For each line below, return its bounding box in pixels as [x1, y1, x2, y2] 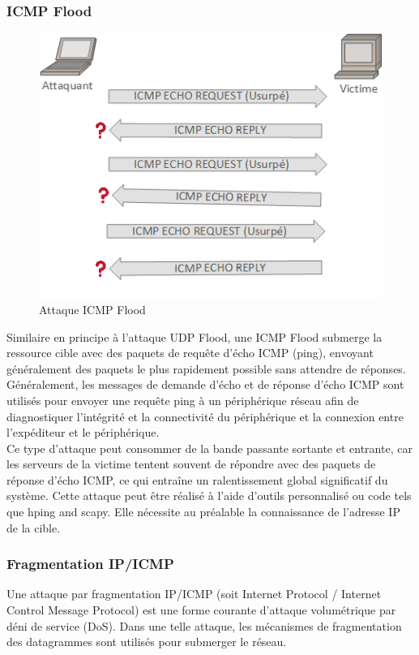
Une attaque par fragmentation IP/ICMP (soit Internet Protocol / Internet [6, 585, 382, 602]
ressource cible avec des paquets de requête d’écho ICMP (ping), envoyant [6, 344, 374, 361]
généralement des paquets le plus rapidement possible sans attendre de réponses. [6, 360, 406, 377]
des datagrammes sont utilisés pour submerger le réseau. [6, 633, 287, 650]
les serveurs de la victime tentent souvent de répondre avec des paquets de [6, 455, 376, 472]
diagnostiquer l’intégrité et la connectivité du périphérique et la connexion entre [6, 407, 404, 424]
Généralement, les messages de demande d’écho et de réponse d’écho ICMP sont [6, 376, 404, 393]
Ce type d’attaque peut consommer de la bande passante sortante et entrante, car [6, 439, 413, 456]
